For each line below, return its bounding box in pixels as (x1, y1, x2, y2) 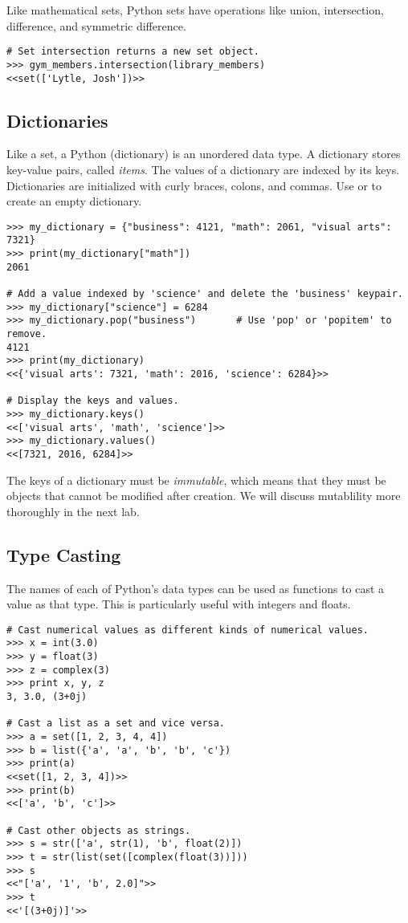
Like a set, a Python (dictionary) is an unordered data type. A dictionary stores (6, 145, 401, 162)
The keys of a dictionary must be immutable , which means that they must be (6, 471, 386, 488)
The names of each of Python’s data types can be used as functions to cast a (6, 579, 385, 596)
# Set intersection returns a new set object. (6, 46, 259, 58)
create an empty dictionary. (6, 193, 142, 209)
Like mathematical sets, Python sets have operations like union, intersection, (6, 2, 384, 18)
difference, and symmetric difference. (6, 17, 186, 34)
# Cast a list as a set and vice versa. (6, 718, 226, 730)
